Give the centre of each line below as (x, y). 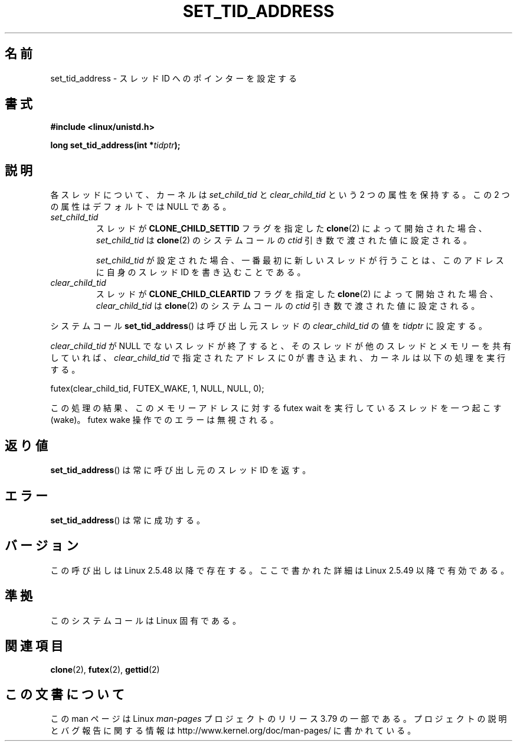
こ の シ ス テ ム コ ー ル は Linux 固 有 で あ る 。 (145, 620)
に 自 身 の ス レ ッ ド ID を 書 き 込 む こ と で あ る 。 (201, 272)
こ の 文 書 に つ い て (65, 694)
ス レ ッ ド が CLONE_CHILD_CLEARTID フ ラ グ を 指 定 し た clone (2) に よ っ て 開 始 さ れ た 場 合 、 (297, 294)
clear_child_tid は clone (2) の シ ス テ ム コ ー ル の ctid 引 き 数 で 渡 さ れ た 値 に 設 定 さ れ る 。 (288, 306)
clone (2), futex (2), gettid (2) (105, 669)
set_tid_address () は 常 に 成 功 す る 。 (127, 520)
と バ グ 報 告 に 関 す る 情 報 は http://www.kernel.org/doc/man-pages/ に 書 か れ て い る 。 (233, 731)
